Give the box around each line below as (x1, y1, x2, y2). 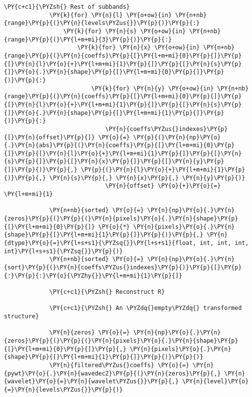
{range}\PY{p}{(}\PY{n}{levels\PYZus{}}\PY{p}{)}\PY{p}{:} (4, 20, 200, 27)
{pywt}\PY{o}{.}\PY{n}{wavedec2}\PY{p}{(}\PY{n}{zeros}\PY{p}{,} (4, 370, 221, 377)
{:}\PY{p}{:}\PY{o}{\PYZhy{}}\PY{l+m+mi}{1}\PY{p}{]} (4, 272, 183, 279)
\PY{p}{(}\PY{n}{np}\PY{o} (133, 133, 221, 141)
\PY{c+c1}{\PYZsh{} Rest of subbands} (4, 3, 130, 10)
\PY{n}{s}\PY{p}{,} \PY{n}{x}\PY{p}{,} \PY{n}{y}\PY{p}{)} (49, 174, 245, 181)
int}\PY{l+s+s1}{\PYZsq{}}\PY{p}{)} (4, 247, 123, 255)
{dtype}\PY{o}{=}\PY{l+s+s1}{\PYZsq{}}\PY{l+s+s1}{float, (4, 240, 196, 247)
